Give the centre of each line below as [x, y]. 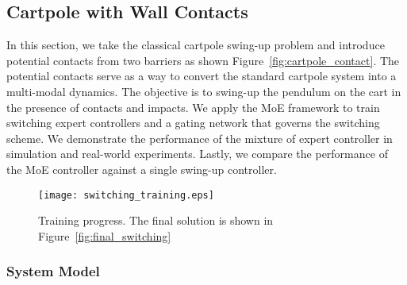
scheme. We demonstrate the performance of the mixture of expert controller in [200, 138]
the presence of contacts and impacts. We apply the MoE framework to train [193, 107]
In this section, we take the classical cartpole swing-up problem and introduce [196, 45]
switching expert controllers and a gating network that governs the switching [193, 123]
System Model [53, 271]
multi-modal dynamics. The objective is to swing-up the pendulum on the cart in [204, 91]
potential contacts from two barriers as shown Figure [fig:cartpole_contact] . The [203, 60]
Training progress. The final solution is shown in [156, 220]
